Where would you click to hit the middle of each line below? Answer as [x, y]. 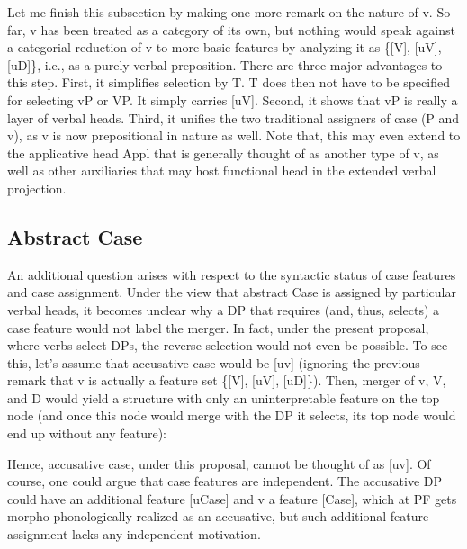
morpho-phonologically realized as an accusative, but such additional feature [218, 516]
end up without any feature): [87, 433]
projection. [37, 188]
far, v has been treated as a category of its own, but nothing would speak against [231, 29]
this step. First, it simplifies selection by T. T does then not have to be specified [229, 82]
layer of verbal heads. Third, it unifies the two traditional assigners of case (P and [233, 117]
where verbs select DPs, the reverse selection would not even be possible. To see [228, 345]
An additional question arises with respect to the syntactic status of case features [232, 274]
